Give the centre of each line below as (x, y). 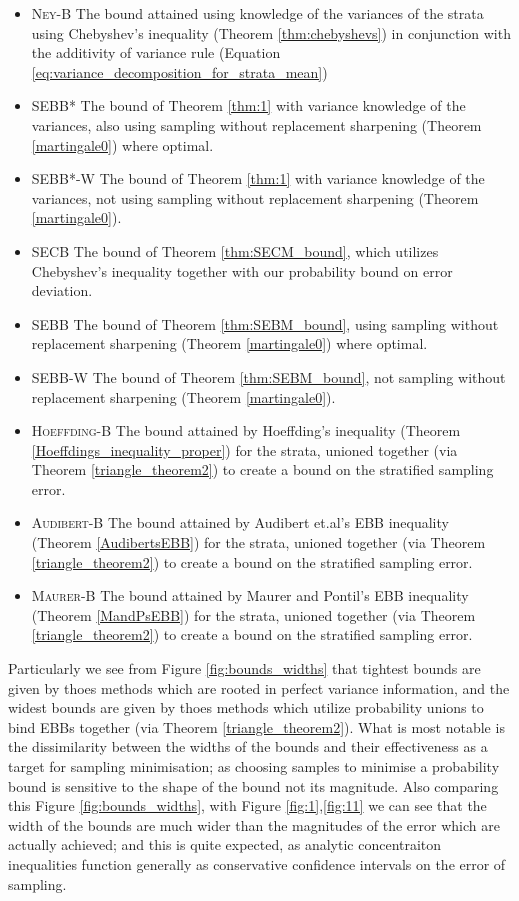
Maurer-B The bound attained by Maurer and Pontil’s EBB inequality (250, 595)
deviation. (62, 290)
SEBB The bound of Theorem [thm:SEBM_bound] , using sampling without (265, 323)
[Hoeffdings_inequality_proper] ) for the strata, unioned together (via (244, 449)
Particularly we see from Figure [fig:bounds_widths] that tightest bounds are (244, 668)
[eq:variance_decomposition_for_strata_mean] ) (179, 71)
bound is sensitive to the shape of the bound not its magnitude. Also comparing (253, 785)
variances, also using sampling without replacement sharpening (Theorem (256, 124)
